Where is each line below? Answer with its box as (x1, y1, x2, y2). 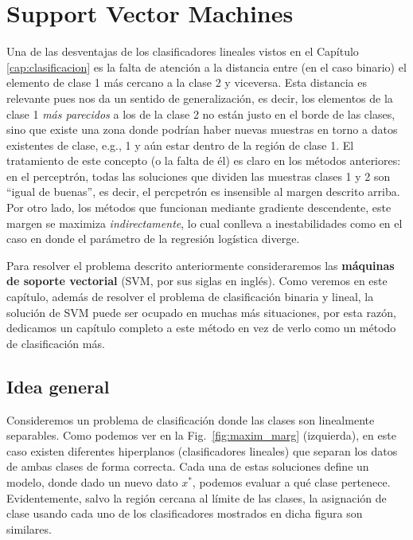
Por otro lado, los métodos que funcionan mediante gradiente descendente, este (6, 199, 392, 216)
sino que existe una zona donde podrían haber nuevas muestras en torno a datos (6, 121, 398, 138)
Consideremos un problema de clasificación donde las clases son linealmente (6, 411, 375, 428)
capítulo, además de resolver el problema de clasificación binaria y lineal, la (6, 288, 374, 305)
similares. (6, 520, 52, 537)
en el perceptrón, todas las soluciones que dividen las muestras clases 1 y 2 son (6, 167, 391, 184)
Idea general (6, 374, 110, 398)
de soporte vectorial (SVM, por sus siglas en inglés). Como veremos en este (6, 272, 388, 289)
